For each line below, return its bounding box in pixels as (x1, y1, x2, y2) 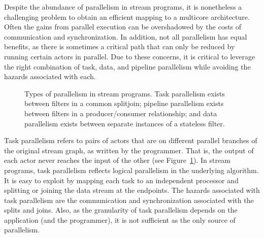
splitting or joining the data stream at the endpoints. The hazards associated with (4, 185, 260, 195)
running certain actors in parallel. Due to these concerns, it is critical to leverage (4, 51, 255, 61)
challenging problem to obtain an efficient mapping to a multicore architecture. (4, 11, 250, 22)
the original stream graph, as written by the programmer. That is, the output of (4, 145, 254, 155)
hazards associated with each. (4, 71, 96, 82)
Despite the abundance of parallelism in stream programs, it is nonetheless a (4, 2, 242, 12)
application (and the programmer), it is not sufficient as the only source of (4, 214, 236, 225)
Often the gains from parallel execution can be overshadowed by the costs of (4, 21, 242, 32)
